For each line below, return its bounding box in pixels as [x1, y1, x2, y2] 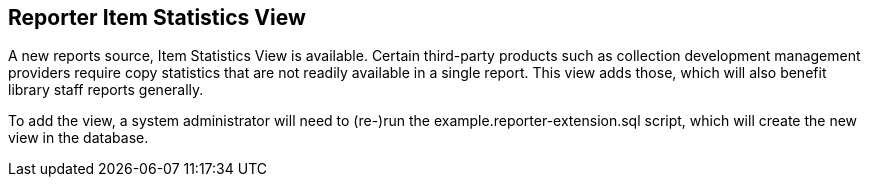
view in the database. [8, 129, 149, 147]
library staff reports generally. [8, 81, 204, 99]
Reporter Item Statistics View [8, 5, 306, 30]
